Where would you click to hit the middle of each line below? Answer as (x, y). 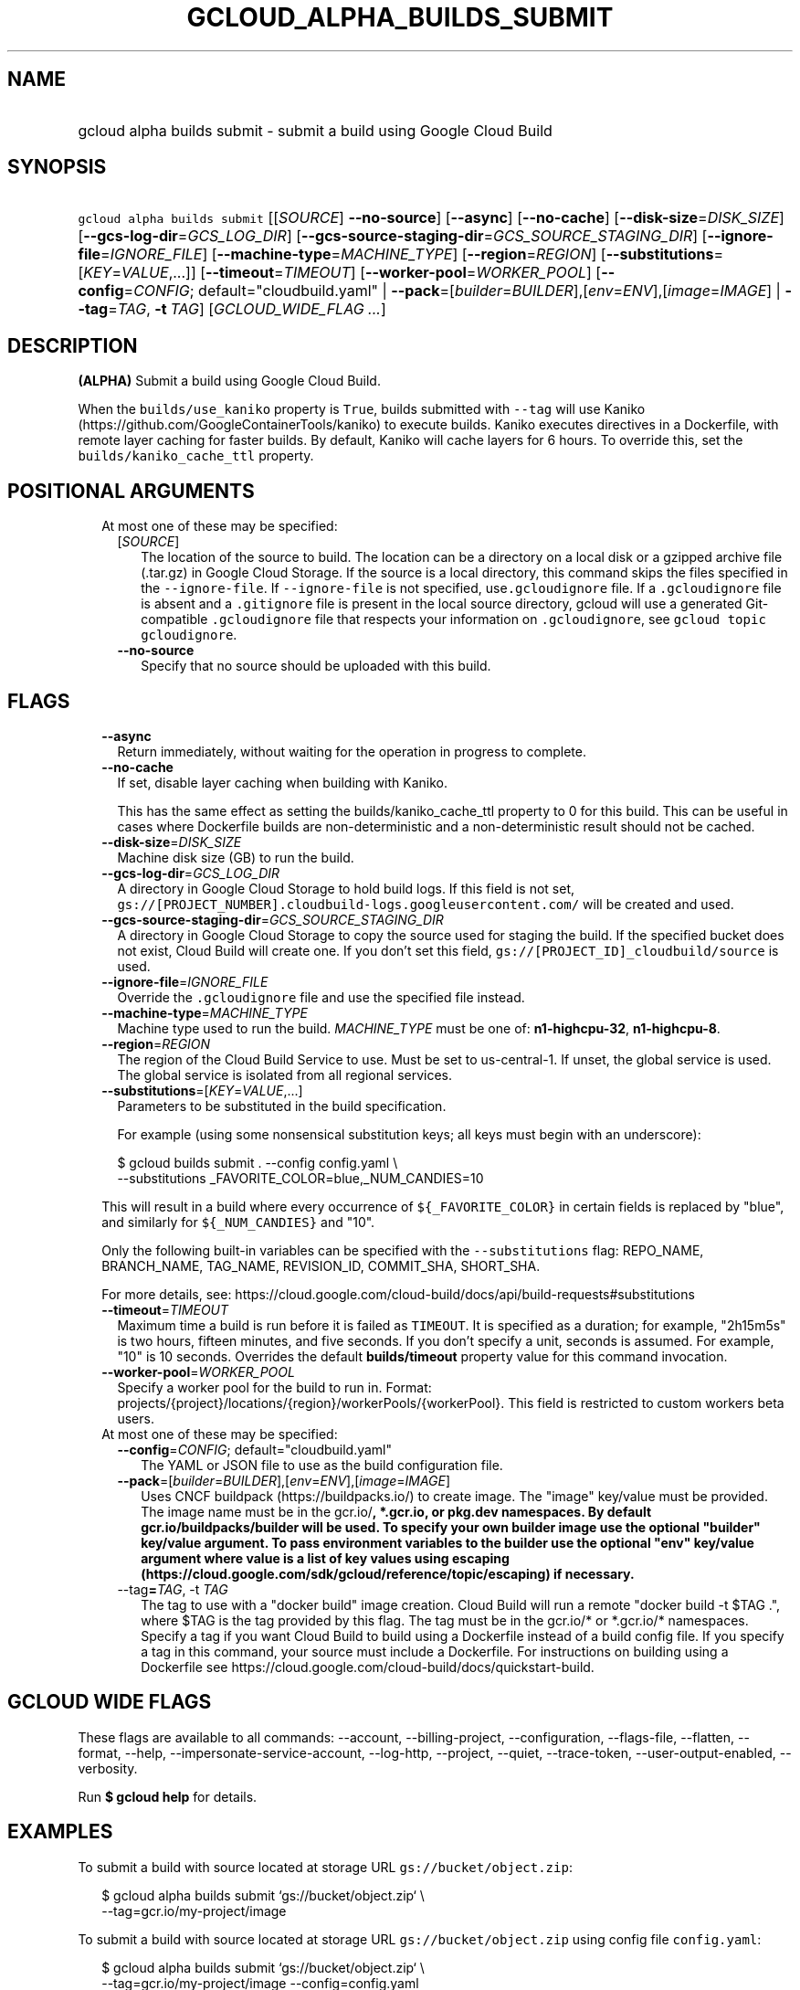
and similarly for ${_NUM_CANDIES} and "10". (238, 1222)
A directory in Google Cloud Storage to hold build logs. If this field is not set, (346, 888)
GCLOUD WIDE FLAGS (110, 1702)
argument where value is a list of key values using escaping (325, 1558)
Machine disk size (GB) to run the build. (236, 857)
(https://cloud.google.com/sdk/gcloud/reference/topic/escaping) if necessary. (388, 1573)
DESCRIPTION (73, 345)
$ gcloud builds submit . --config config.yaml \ (258, 1162)
